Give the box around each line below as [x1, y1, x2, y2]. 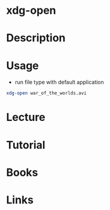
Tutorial [6, 138, 46, 152]
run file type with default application [14, 79, 105, 86]
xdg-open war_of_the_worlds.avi [6, 90, 87, 96]
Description [6, 31, 66, 45]
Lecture [6, 111, 46, 124]
